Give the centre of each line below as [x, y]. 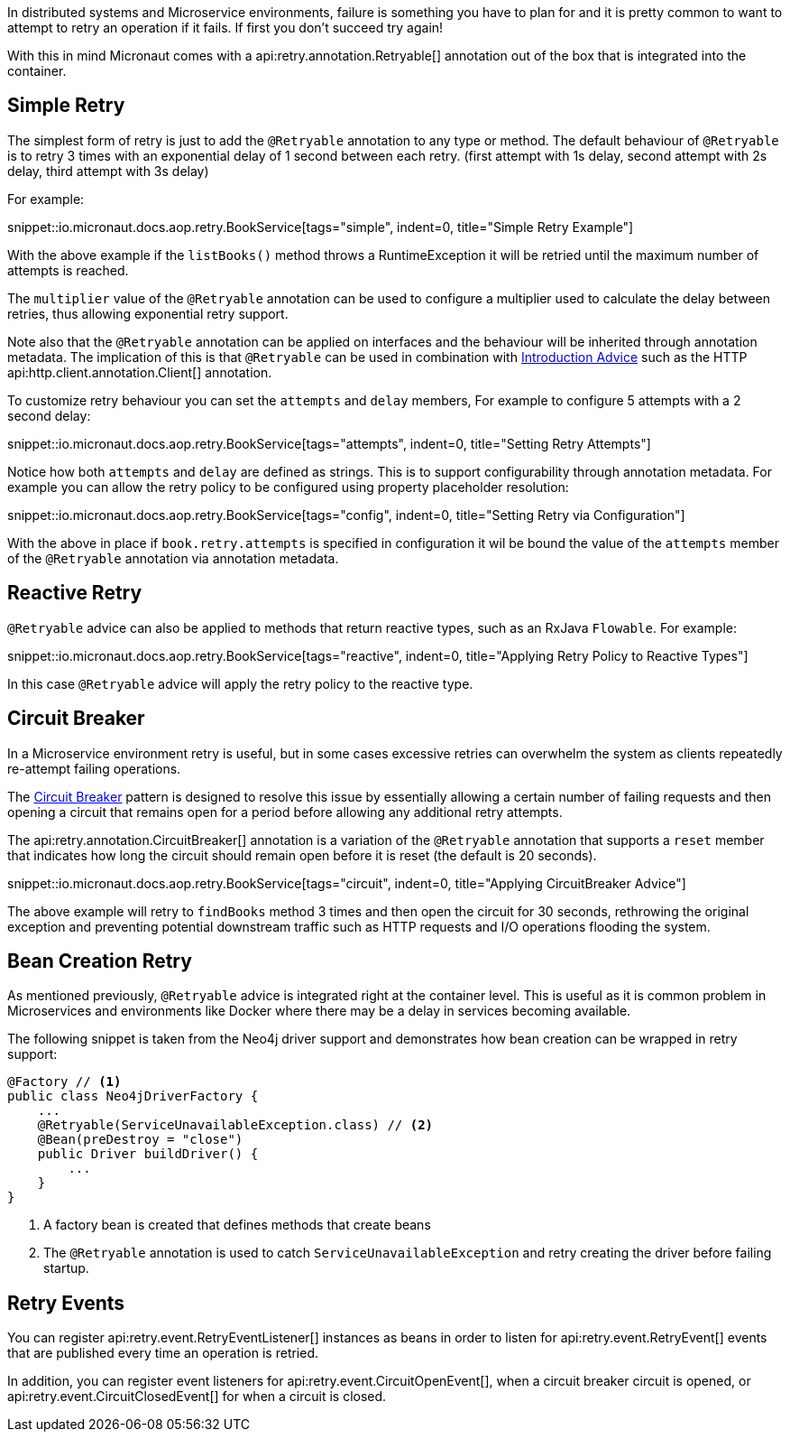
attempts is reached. [68, 270]
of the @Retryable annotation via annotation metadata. [173, 558]
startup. [66, 1268]
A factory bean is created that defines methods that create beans [237, 1225]
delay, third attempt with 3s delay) [108, 171]
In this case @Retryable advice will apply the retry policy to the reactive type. [240, 683]
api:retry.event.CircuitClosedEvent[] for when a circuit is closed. [197, 1397]
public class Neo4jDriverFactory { [133, 1096]
